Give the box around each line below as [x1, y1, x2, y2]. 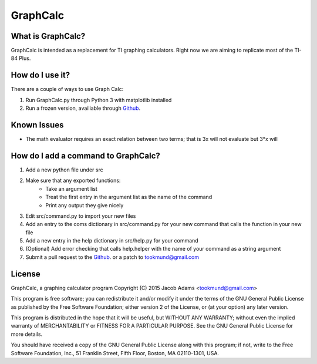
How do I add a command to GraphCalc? [11, 150, 161, 161]
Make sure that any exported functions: [25, 177, 121, 184]
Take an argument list [45, 185, 98, 192]
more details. [11, 331, 43, 338]
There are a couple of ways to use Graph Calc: [11, 86, 124, 93]
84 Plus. [11, 55, 31, 62]
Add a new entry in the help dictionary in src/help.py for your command [25, 237, 199, 244]
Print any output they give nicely [45, 201, 124, 208]
